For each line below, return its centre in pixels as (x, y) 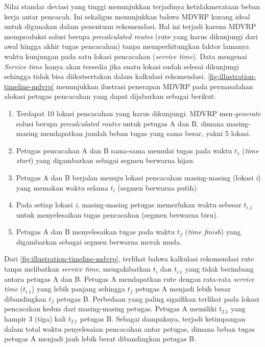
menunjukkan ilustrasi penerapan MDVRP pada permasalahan (155, 86)
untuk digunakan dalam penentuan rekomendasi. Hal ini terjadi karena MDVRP (130, 26)
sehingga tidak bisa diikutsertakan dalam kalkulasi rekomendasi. (105, 76)
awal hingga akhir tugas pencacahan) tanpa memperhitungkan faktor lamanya (127, 46)
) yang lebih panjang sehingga (78, 289)
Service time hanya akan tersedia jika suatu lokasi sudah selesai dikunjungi (122, 66)
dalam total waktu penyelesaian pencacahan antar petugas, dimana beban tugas (130, 328)
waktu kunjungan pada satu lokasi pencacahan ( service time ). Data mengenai (126, 56)
